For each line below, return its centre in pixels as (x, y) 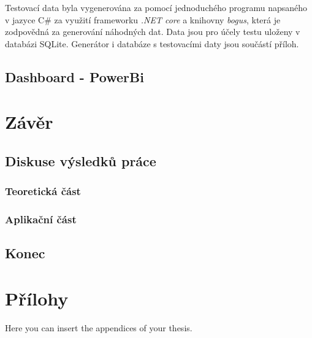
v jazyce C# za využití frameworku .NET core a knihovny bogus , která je (143, 19)
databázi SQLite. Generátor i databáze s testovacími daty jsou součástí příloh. (152, 43)
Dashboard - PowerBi (74, 76)
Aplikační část (41, 219)
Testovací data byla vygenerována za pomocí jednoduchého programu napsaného (156, 7)
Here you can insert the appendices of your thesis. (99, 327)
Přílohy (37, 298)
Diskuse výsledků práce (81, 160)
